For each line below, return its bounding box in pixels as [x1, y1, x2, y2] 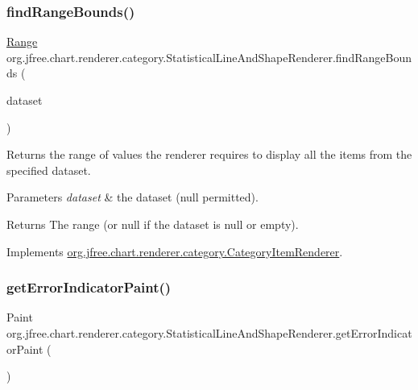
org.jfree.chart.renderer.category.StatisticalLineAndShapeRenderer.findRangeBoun [6, 48, 412, 65]
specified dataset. [6, 161, 91, 178]
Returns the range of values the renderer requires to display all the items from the [6, 146, 412, 163]
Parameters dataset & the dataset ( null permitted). [6, 189, 259, 205]
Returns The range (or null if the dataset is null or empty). [6, 215, 299, 232]
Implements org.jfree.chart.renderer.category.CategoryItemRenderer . [6, 243, 343, 259]
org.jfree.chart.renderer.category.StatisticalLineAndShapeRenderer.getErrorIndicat [6, 324, 412, 341]
